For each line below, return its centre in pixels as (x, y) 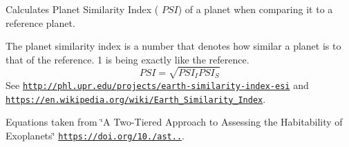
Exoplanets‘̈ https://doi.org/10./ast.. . (95, 135)
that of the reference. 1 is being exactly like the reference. (128, 59)
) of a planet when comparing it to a (255, 9)
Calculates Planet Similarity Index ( (82, 9)
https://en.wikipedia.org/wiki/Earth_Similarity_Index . (136, 98)
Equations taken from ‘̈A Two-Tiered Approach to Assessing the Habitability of (174, 122)
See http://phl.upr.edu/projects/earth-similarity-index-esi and (157, 85)
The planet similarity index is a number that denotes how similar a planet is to (173, 46)
